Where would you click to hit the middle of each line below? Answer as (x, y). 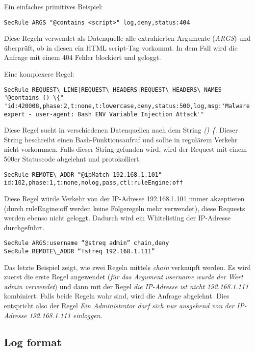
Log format (33, 341)
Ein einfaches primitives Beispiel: (53, 6)
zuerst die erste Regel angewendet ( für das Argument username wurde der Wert (124, 277)
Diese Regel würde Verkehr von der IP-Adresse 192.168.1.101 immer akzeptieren (124, 198)
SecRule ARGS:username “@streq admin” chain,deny (87, 243)
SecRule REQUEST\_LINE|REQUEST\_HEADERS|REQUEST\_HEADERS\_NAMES (113, 90)
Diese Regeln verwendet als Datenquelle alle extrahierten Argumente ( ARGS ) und (127, 38)
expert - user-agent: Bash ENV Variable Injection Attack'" (104, 114)
